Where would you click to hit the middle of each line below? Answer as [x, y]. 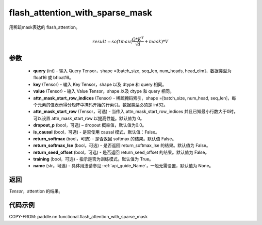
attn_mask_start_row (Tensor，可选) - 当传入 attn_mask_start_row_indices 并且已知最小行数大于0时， [136, 112]
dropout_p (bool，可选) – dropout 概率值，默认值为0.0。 [90, 125]
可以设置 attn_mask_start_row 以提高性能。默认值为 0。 [89, 118]
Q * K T [138, 39]
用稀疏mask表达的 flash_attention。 [44, 27]
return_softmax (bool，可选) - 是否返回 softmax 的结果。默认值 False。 [105, 139]
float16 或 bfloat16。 [53, 78]
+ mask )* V [156, 41]
